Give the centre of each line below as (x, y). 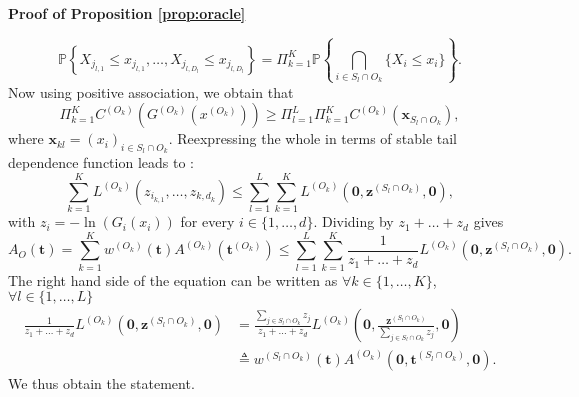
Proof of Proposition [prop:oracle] (127, 13)
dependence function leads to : (101, 162)
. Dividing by (353, 221)
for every (207, 221)
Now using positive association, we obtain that (151, 91)
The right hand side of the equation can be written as (173, 279)
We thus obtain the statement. (101, 382)
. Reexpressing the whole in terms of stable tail (313, 138)
